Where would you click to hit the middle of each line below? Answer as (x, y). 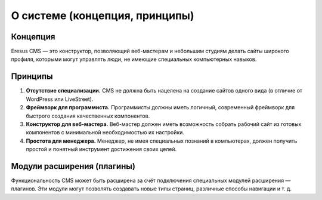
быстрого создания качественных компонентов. (88, 116)
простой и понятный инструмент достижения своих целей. (101, 149)
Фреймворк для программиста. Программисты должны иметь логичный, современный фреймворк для (160, 107)
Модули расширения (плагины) (73, 166)
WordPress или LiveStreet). (60, 99)
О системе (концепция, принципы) (103, 16)
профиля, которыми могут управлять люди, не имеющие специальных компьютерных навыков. (134, 59)
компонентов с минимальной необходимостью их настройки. (105, 133)
